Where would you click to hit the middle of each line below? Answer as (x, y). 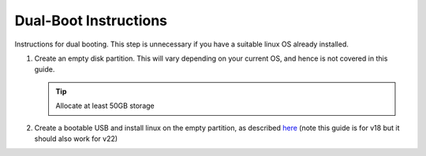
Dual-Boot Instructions (91, 20)
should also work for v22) (76, 139)
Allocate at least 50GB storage (105, 106)
